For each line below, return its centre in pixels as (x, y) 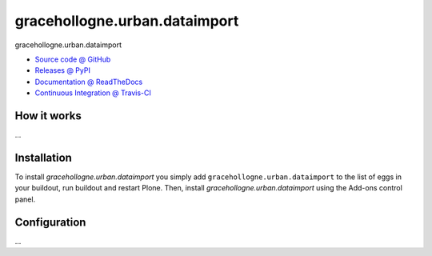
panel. (25, 199)
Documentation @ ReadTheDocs (89, 82)
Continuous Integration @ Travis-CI (93, 93)
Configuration (50, 222)
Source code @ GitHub (73, 59)
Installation (43, 157)
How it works (48, 116)
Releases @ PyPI (63, 70)
